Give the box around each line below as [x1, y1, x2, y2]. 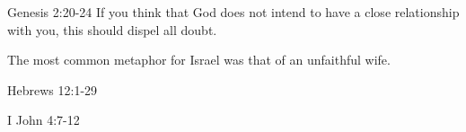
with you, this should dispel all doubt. [7, 20, 217, 39]
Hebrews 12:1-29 [7, 80, 98, 99]
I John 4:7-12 [7, 110, 80, 129]
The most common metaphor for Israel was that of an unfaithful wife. [7, 50, 391, 69]
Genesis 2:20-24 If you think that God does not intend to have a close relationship [7, 3, 460, 21]
